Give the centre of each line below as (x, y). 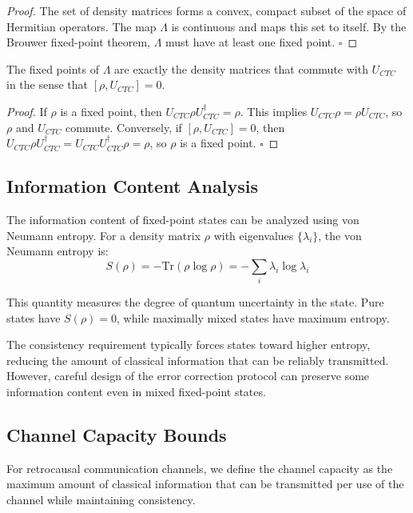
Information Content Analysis (132, 186)
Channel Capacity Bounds (117, 435)
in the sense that (48, 84)
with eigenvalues (254, 235)
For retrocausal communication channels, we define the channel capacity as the (200, 468)
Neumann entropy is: (58, 251)
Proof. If (27, 111)
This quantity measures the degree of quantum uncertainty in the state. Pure (195, 302)
